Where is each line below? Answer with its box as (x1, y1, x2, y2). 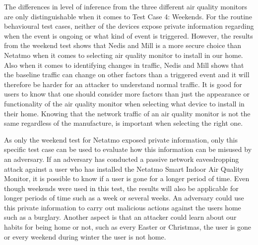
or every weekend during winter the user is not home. (4, 231, 166, 242)
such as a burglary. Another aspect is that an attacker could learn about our (4, 212, 237, 222)
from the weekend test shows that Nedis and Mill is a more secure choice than (4, 40, 242, 50)
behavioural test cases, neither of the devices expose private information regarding (4, 21, 254, 31)
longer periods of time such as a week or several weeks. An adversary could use (4, 193, 244, 203)
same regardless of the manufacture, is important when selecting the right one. (4, 118, 243, 128)
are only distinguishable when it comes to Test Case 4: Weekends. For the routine (4, 11, 253, 21)
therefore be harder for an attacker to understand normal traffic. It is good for (4, 79, 242, 89)
